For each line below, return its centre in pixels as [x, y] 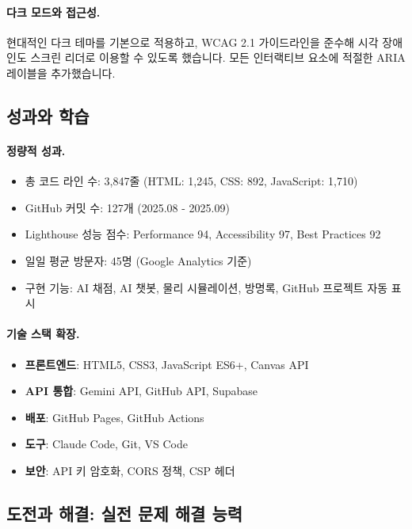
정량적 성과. [36, 150]
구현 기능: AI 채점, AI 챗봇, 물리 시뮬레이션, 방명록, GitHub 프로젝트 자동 [206, 287]
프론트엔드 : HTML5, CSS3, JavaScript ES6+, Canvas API [167, 364]
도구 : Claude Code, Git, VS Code [106, 444]
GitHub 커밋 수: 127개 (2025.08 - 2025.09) [127, 207]
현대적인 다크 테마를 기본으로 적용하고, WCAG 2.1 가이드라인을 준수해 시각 [193, 42]
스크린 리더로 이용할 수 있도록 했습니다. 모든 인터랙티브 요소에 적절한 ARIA [218, 57]
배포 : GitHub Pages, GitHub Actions [114, 417]
